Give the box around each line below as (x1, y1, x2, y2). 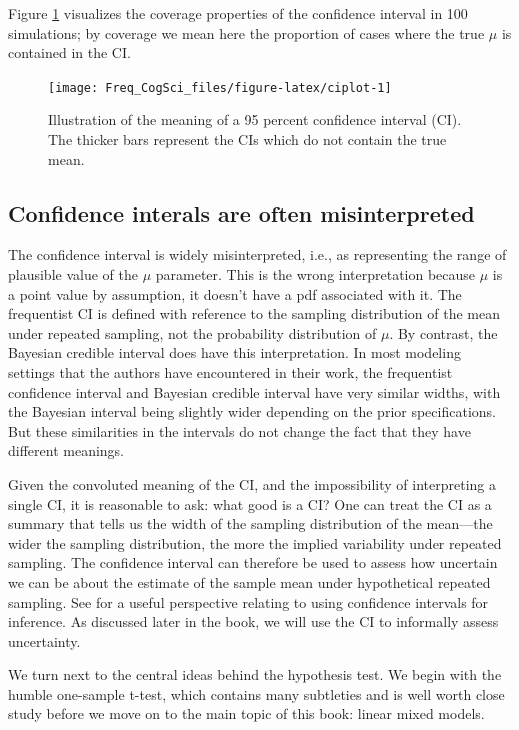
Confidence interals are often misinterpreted (8, 197, 475, 228)
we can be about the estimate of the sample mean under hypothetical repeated (8, 571, 491, 592)
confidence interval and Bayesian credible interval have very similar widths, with (8, 381, 501, 402)
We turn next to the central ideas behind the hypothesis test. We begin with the (8, 664, 502, 685)
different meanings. (8, 440, 125, 461)
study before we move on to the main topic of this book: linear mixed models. (8, 703, 485, 724)
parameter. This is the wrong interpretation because (155, 264, 476, 285)
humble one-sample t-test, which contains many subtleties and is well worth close (8, 683, 505, 704)
